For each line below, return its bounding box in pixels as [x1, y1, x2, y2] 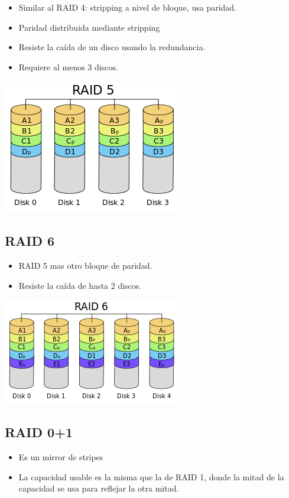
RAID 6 [5, 232, 55, 250]
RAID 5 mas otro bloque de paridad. [18, 259, 152, 272]
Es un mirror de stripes [18, 451, 103, 463]
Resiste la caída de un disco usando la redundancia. [18, 41, 206, 53]
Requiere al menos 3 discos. [18, 60, 118, 73]
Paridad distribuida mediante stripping [18, 21, 160, 33]
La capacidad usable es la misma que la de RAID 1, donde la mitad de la [18, 470, 284, 483]
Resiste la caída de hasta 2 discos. [18, 279, 142, 291]
